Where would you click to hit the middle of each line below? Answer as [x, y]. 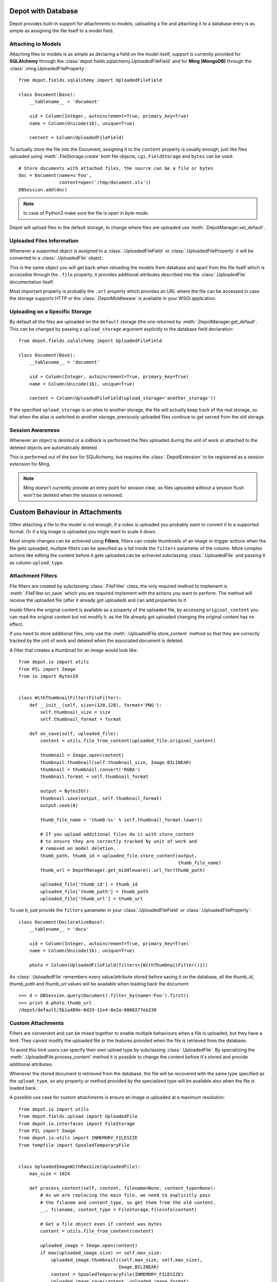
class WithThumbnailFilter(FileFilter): [70, 698]
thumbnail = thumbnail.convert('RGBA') [90, 770]
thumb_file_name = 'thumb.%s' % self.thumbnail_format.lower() [121, 820]
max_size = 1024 [50, 1174]
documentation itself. [32, 282]
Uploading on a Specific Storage [51, 312]
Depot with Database [44, 11]
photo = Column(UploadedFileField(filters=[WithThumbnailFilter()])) [118, 965]
